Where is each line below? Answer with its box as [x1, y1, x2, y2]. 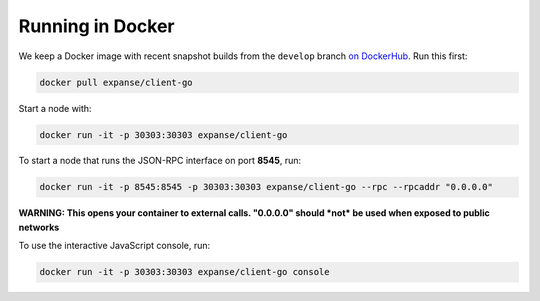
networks [18, 221, 60, 233]
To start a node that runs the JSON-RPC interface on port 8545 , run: [18, 155, 302, 167]
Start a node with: [18, 102, 92, 114]
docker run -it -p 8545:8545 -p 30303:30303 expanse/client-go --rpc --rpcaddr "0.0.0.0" [39, 181, 494, 193]
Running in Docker [18, 15, 175, 37]
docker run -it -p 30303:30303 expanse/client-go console [39, 266, 330, 278]
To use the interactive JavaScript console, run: [18, 240, 211, 252]
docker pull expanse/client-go [39, 76, 194, 88]
